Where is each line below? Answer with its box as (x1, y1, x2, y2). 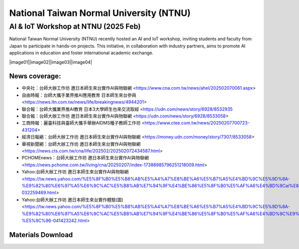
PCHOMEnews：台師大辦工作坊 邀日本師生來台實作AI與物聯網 (21, 155, 149, 161)
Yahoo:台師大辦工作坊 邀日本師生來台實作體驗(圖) (21, 197, 124, 203)
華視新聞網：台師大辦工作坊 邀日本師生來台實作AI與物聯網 (21, 141, 141, 147)
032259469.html (21, 190, 57, 196)
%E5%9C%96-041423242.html (21, 217, 87, 224)
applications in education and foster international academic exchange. (9, 50, 154, 56)
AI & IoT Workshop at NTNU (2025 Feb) (9, 22, 141, 31)
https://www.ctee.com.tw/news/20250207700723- (145, 120, 250, 126)
